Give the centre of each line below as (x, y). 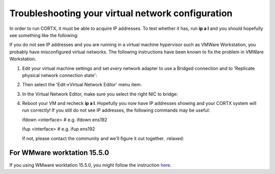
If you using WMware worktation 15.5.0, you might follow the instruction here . (90, 165)
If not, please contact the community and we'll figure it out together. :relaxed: (103, 138)
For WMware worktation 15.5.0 (59, 153)
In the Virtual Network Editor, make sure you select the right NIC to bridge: (100, 94)
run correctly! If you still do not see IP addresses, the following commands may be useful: (116, 110)
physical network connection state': (60, 75)
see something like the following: (44, 35)
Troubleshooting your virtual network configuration (121, 13)
